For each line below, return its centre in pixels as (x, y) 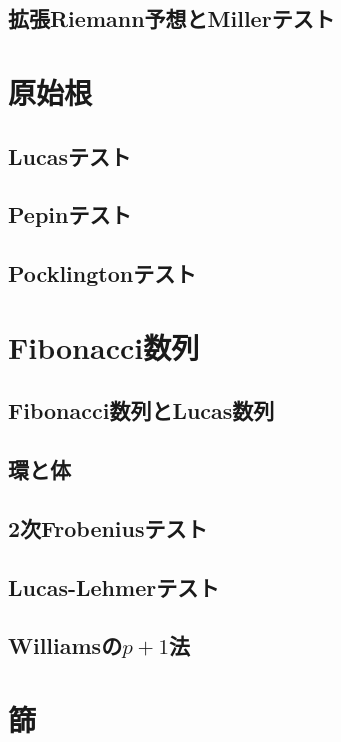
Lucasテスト (69, 155)
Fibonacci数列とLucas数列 (141, 410)
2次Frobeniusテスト (108, 527)
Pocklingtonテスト (102, 273)
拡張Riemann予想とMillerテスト (171, 18)
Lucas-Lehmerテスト (114, 586)
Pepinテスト (70, 214)
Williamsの (65, 645)
